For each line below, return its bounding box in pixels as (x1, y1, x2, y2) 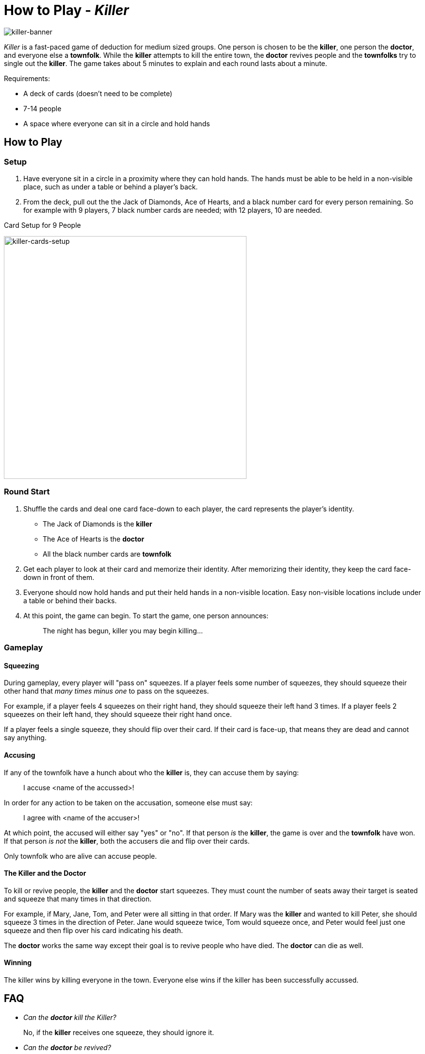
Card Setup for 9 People (4, 221, 81, 229)
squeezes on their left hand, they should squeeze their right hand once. (4, 710, 232, 719)
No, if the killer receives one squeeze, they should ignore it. (23, 1028, 214, 1037)
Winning (4, 958, 32, 967)
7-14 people (23, 104, 62, 113)
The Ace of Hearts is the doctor (43, 534, 145, 543)
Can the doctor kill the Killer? (23, 1013, 116, 1021)
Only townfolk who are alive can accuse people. (4, 851, 157, 860)
